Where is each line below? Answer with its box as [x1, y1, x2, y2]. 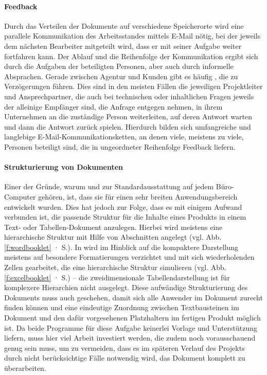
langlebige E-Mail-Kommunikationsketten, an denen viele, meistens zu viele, [4, 131, 244, 142]
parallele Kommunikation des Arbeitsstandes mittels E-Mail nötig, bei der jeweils [4, 30, 261, 41]
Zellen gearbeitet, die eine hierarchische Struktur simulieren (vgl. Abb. [4, 262, 226, 273]
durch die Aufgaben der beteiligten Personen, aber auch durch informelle [4, 61, 234, 72]
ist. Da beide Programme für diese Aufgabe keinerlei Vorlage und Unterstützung [4, 322, 258, 333]
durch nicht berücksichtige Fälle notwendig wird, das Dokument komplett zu [4, 352, 245, 363]
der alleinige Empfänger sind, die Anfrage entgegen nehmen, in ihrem [4, 101, 223, 112]
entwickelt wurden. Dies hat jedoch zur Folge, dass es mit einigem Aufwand [4, 201, 242, 212]
